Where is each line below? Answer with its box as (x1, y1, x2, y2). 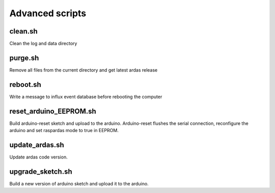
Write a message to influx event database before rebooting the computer (9, 93, 162, 100)
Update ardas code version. (9, 154, 68, 160)
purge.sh (9, 53, 39, 62)
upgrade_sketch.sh (9, 167, 72, 176)
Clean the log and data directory (9, 41, 77, 47)
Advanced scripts (9, 8, 87, 19)
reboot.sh (9, 80, 42, 89)
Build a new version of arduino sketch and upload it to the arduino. (9, 180, 149, 186)
